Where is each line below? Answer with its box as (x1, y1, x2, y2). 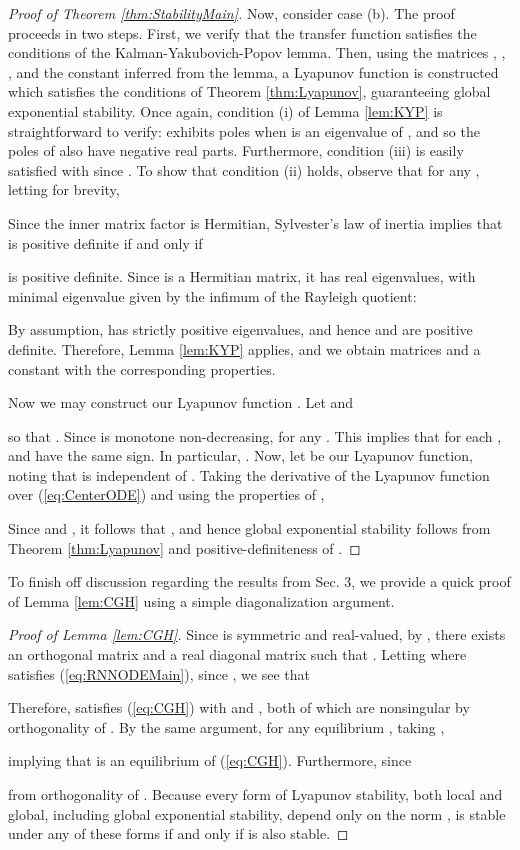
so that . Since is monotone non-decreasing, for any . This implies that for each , (8, 425, 502, 446)
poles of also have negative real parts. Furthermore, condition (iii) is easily (8, 140, 464, 161)
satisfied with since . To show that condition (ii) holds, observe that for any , (8, 159, 480, 180)
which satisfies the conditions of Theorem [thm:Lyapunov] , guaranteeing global (8, 81, 491, 102)
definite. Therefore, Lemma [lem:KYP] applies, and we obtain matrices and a (8, 338, 481, 359)
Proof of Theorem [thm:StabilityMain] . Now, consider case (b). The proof (8, 3, 455, 23)
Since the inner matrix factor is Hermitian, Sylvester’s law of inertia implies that (8, 212, 503, 233)
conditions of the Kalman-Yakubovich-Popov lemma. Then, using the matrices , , (8, 42, 506, 63)
